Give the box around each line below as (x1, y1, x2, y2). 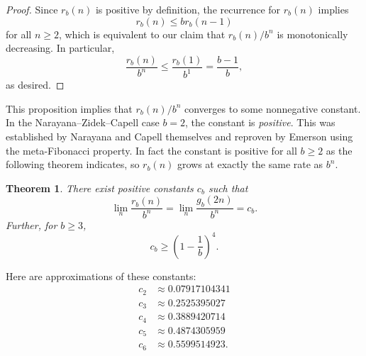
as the (326, 143, 353, 157)
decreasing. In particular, (6, 40, 115, 55)
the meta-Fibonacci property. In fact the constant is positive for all (6, 143, 297, 157)
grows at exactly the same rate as (177, 157, 323, 172)
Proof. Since (6, 2, 58, 16)
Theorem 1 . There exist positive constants (6, 180, 194, 195)
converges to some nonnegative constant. (184, 101, 361, 116)
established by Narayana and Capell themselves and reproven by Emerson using (6, 128, 353, 143)
